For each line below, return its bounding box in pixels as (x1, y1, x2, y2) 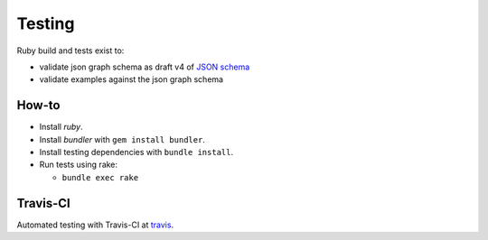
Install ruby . (39, 122, 83, 133)
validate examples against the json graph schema (39, 74, 224, 85)
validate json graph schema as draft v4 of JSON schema (39, 61, 250, 72)
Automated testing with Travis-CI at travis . (16, 219, 174, 230)
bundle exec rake (61, 172, 139, 182)
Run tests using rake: (39, 159, 117, 171)
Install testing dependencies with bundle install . (39, 147, 234, 158)
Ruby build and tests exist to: (16, 45, 125, 56)
